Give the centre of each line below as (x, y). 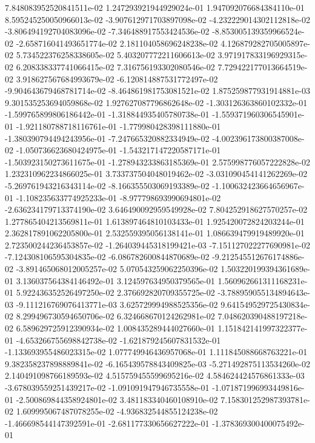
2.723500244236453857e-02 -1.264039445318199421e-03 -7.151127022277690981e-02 (157, 245)
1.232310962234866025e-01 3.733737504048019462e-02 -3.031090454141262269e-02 (156, 174)
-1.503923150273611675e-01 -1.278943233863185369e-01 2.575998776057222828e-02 (157, 162)
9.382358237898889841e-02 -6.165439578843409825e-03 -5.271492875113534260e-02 (157, 363)
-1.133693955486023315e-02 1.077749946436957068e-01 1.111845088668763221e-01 (156, 352)
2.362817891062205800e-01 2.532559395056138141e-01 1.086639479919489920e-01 (155, 233)
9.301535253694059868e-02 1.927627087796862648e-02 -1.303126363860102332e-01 (156, 102)
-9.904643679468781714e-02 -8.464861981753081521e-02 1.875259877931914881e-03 (157, 91)
